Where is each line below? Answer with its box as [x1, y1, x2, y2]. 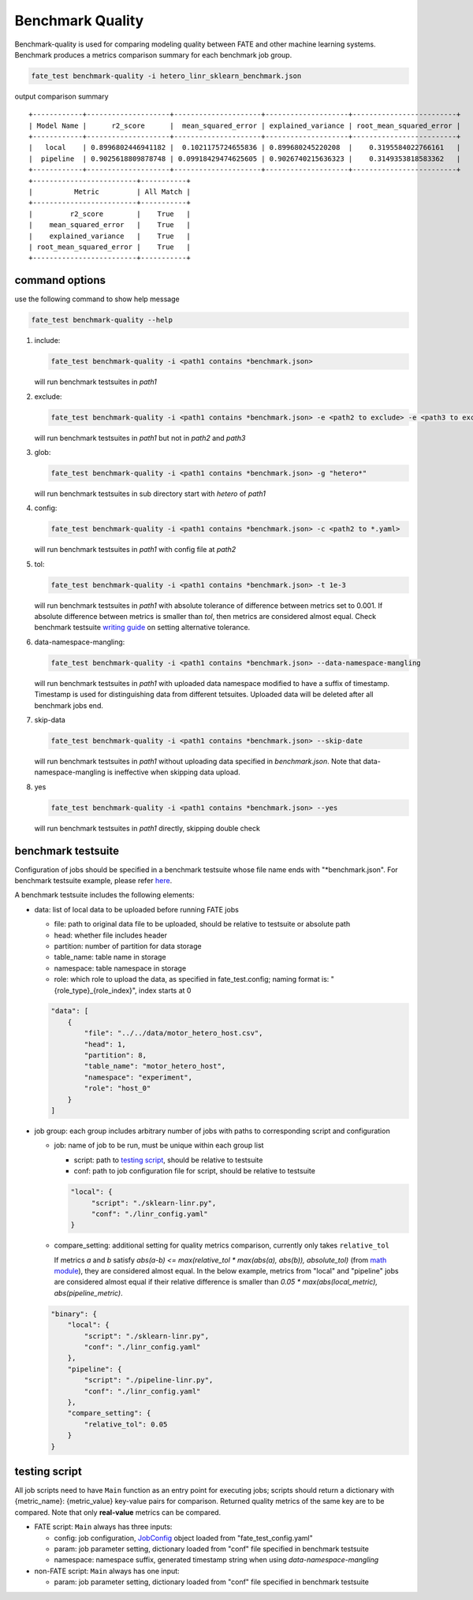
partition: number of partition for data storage [54, 941, 202, 950]
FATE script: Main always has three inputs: [34, 1522, 173, 1531]
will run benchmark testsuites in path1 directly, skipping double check [34, 823, 260, 833]
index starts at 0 [138, 986, 192, 995]
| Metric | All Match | [28, 188, 191, 196]
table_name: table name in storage [54, 953, 166, 962]
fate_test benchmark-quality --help [31, 315, 173, 325]
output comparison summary [14, 91, 110, 101]
